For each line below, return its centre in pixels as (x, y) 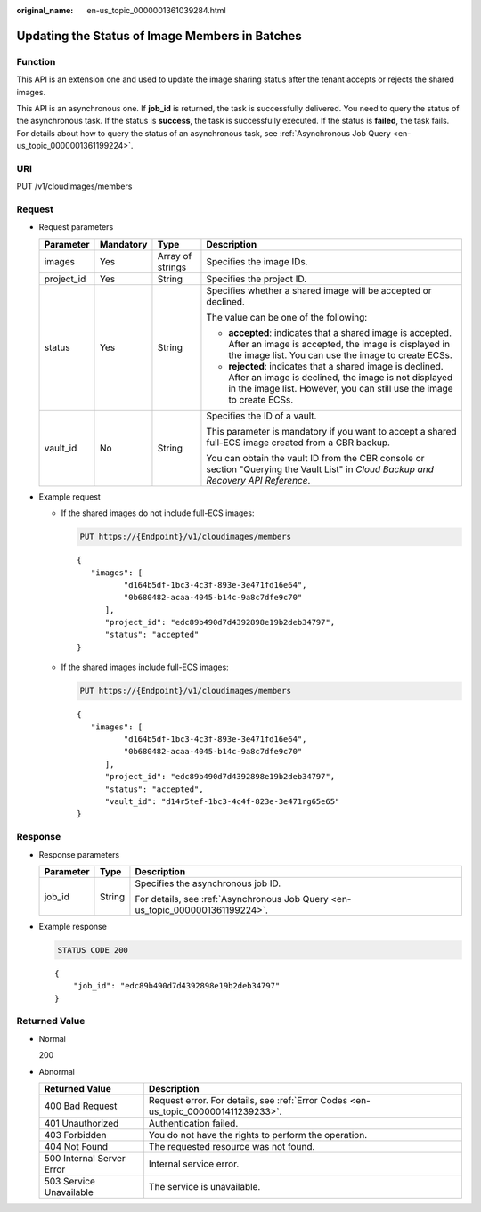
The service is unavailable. (204, 1186)
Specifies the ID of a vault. (261, 416)
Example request (70, 496)
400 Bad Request (81, 1106)
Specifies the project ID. (257, 279)
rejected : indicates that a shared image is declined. (336, 366)
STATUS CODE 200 (93, 950)
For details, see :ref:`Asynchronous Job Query (232, 899)
